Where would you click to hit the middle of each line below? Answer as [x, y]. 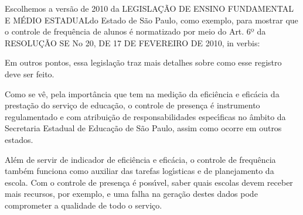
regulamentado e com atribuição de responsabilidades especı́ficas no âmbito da [145, 116]
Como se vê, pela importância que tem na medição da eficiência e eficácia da [142, 93]
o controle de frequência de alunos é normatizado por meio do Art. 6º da [135, 31]
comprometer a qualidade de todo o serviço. [84, 205]
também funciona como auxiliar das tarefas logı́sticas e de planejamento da [139, 171]
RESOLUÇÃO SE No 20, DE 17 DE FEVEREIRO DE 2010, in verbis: [132, 42]
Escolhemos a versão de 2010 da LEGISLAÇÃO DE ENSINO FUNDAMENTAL [149, 8]
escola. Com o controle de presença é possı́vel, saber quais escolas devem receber [149, 182]
